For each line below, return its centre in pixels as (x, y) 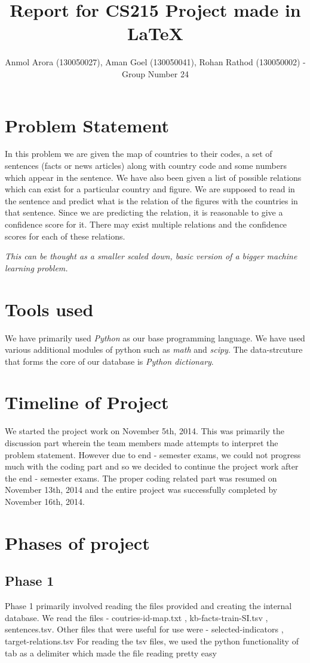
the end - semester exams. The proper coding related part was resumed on (141, 478)
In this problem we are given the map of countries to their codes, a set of (139, 154)
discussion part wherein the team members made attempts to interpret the (142, 443)
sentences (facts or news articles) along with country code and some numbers (146, 166)
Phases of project (77, 542)
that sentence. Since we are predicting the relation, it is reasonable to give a (144, 212)
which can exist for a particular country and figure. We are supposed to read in (150, 189)
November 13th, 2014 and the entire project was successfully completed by (141, 490)
